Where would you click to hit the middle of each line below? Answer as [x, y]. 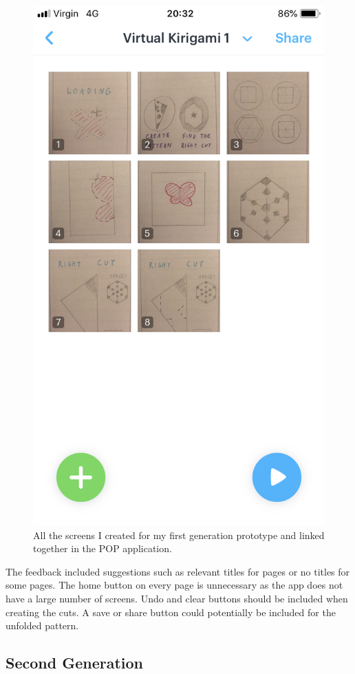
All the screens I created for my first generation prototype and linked [179, 535]
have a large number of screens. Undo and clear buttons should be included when [177, 599]
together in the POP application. [103, 548]
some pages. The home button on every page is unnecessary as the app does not [174, 585]
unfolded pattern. [42, 625]
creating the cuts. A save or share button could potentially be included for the [171, 612]
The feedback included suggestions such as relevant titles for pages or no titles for [178, 571]
